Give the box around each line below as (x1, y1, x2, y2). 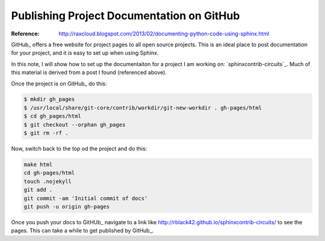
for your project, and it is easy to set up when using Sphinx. (11, 49, 159, 56)
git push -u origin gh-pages (23, 203, 110, 210)
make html (23, 161, 53, 168)
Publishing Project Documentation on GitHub (11, 9, 240, 22)
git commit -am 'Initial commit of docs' (23, 195, 148, 201)
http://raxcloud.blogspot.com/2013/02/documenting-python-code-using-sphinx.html (58, 30, 270, 37)
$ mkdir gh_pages (23, 96, 75, 103)
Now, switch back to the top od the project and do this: (11, 145, 147, 153)
